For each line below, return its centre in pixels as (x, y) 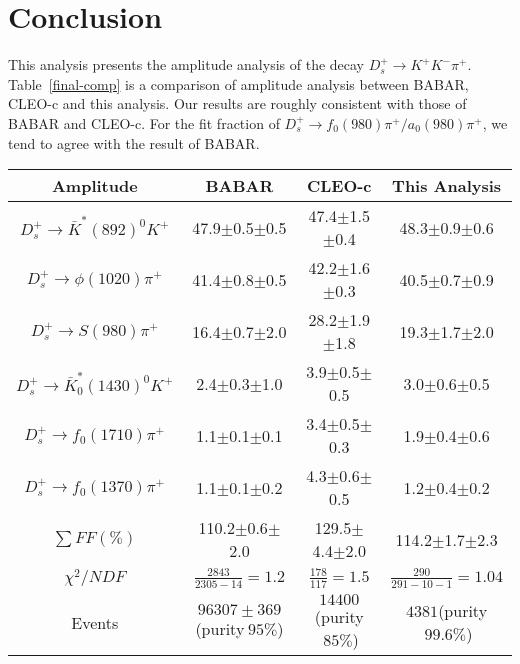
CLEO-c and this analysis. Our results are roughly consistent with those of (237, 103)
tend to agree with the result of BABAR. (134, 142)
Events (95, 622)
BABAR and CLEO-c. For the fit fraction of (144, 122)
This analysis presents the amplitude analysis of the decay (186, 64)
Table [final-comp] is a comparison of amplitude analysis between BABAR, (238, 83)
